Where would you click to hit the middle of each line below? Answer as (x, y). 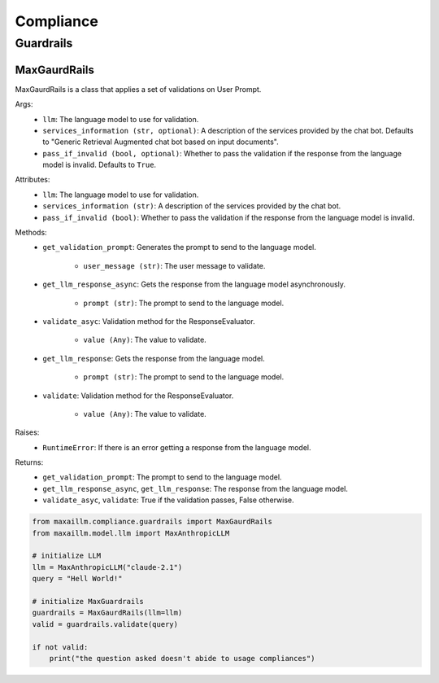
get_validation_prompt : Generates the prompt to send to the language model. (180, 247)
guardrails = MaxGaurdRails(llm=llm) (107, 613)
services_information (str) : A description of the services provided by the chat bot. (192, 206)
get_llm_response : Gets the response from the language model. (154, 358)
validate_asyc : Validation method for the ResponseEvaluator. (149, 321)
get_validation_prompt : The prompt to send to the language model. (162, 477)
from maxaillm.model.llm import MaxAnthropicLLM (131, 533)
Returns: (29, 462)
